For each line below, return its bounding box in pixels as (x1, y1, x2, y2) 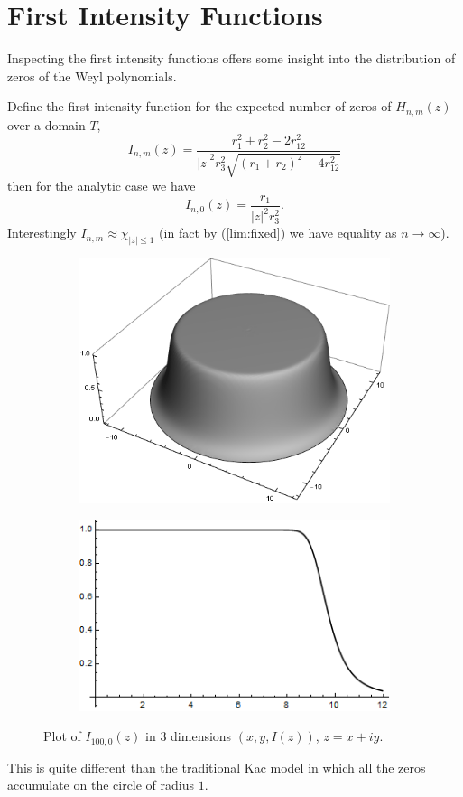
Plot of (43, 727, 81, 745)
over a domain (7, 115, 86, 134)
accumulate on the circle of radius (7, 775, 195, 794)
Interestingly (7, 223, 77, 242)
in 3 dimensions (145, 727, 232, 745)
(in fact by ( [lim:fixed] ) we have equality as (159, 223, 397, 242)
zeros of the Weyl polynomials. (7, 66, 177, 85)
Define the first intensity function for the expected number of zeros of (7, 97, 392, 116)
